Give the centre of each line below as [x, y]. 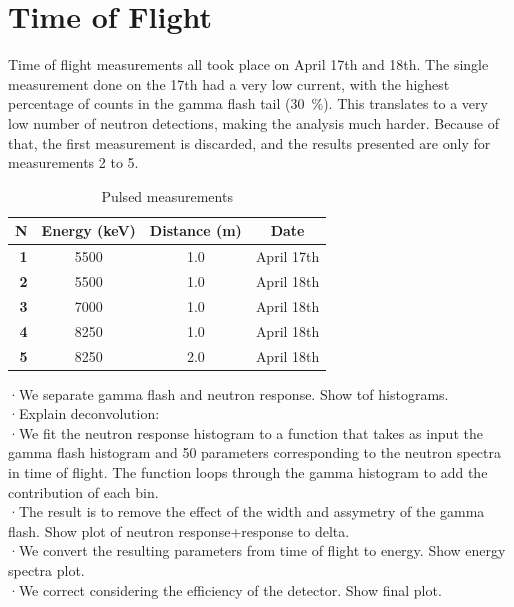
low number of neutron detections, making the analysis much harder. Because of [254, 122]
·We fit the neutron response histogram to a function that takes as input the [245, 432]
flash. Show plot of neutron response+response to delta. [179, 530]
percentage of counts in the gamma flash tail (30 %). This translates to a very [248, 103]
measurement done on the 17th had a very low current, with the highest [229, 83]
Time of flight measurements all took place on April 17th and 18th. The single [248, 64]
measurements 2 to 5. [73, 162]
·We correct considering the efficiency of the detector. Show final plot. [225, 589]
